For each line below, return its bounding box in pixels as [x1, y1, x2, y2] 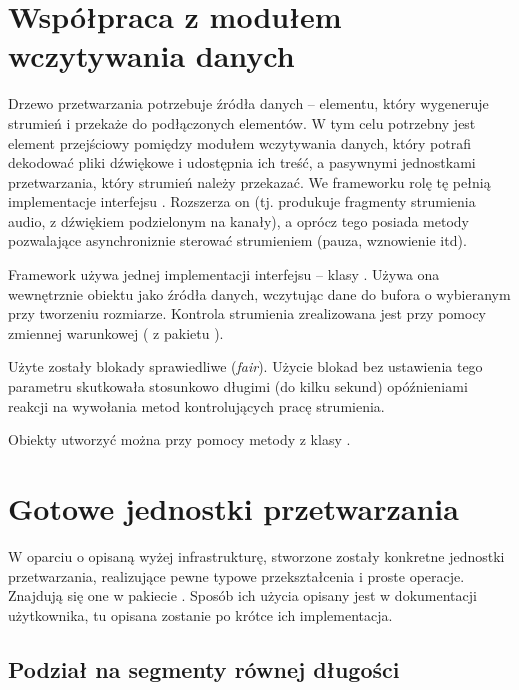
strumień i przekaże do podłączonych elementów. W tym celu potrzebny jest [8, 112, 476, 133]
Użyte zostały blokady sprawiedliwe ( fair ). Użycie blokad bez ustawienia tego [8, 356, 483, 377]
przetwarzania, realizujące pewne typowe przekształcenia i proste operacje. [8, 565, 465, 586]
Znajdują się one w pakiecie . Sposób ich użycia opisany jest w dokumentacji [8, 585, 477, 606]
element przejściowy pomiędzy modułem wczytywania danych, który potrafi [8, 132, 471, 153]
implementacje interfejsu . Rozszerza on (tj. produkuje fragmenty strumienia [8, 191, 476, 212]
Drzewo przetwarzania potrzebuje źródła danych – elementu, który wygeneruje [8, 93, 489, 114]
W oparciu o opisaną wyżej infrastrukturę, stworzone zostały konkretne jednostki [8, 545, 505, 566]
